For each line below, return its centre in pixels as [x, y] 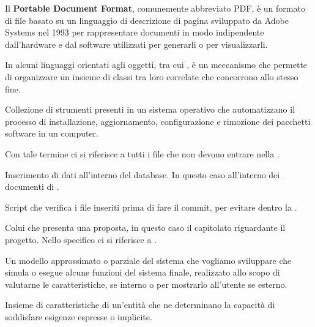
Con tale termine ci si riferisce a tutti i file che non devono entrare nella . [142, 153]
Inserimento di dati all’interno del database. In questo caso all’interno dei [143, 174]
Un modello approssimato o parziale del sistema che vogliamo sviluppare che [148, 260]
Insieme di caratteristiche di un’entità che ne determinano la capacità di [140, 305]
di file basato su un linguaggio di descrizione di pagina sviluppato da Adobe [147, 20]
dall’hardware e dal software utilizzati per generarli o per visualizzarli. [136, 44]
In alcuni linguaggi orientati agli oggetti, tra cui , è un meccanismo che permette [156, 65]
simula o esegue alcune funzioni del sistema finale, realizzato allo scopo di [143, 272]
